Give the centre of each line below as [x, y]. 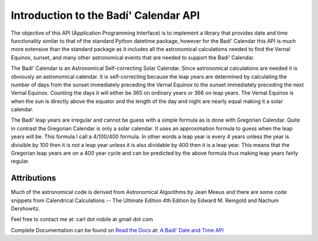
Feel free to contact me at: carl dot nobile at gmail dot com [82, 219]
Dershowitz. [26, 209]
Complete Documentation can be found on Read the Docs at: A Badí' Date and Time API [117, 230]
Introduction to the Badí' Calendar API [105, 15]
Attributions [34, 178]
